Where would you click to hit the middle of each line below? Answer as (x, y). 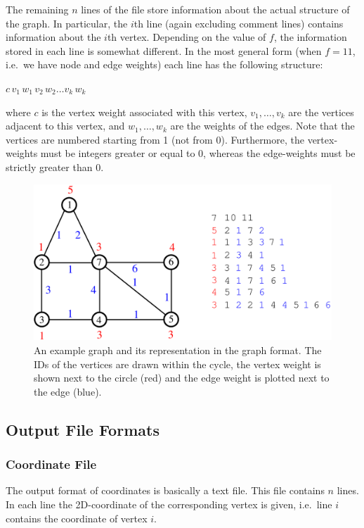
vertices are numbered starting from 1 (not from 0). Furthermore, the (155, 139)
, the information (310, 37)
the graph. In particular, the (67, 23)
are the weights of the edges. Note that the (262, 126)
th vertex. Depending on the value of (187, 37)
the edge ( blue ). (68, 391)
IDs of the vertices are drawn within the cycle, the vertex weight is (177, 364)
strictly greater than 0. (55, 166)
